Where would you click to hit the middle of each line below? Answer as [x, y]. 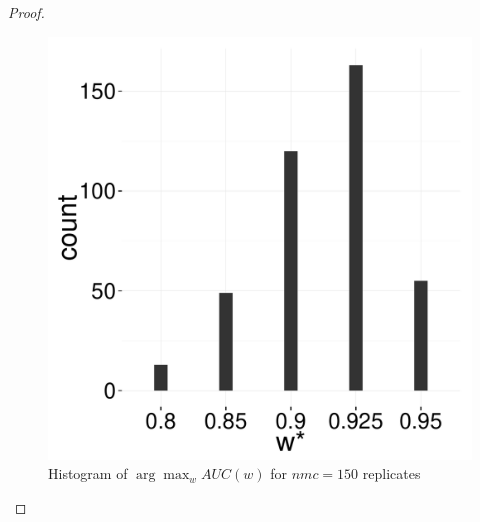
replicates [391, 473]
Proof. [26, 12]
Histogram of [88, 473]
